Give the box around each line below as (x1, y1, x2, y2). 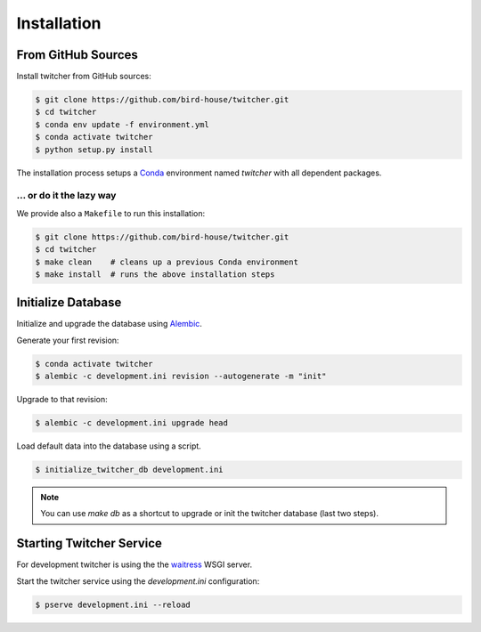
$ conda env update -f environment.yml (35, 119, 209, 129)
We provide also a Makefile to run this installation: (16, 207, 205, 218)
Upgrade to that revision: (16, 394, 109, 405)
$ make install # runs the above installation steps (35, 269, 275, 280)
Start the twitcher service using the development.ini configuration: (16, 575, 260, 587)
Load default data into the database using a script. (16, 441, 202, 451)
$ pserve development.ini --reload (35, 599, 191, 610)
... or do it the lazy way (16, 190, 117, 202)
